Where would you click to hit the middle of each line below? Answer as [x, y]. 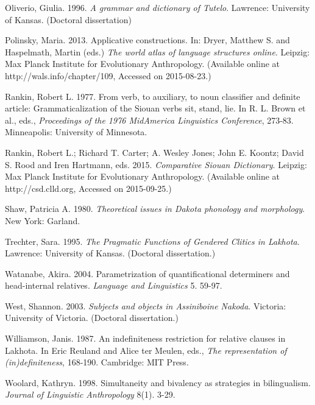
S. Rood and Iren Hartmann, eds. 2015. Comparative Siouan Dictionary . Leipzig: [156, 164]
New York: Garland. [43, 220]
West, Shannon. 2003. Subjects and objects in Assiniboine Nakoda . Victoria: [146, 305]
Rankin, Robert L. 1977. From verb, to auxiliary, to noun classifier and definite [153, 96]
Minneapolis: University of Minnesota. [76, 132]
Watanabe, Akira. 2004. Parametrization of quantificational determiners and [147, 273]
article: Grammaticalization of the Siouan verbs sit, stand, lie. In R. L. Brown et [155, 108]
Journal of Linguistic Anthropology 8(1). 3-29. [90, 394]
